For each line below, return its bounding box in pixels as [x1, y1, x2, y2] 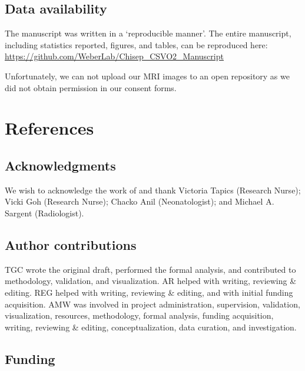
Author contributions [5, 235, 137, 253]
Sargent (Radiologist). [5, 206, 84, 219]
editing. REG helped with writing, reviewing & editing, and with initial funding [5, 286, 293, 298]
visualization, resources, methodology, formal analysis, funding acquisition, [5, 309, 274, 322]
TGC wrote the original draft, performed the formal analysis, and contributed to [5, 263, 296, 275]
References [5, 116, 94, 140]
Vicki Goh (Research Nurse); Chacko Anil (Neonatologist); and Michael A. [5, 195, 274, 208]
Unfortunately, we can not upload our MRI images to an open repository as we [5, 69, 290, 82]
